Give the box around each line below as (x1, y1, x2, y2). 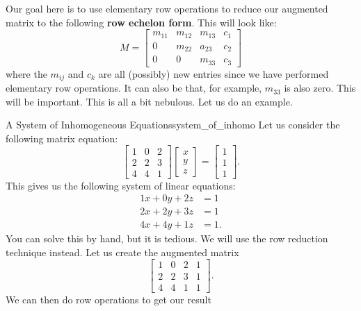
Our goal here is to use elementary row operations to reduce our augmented (6, 1, 328, 15)
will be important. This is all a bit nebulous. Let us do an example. (6, 94, 293, 108)
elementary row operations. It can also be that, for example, (6, 81, 262, 95)
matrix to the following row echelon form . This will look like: (6, 15, 277, 29)
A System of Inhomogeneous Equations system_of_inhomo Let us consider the (6, 117, 340, 132)
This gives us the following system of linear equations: (6, 178, 236, 192)
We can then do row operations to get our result (6, 292, 211, 306)
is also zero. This (284, 81, 356, 95)
